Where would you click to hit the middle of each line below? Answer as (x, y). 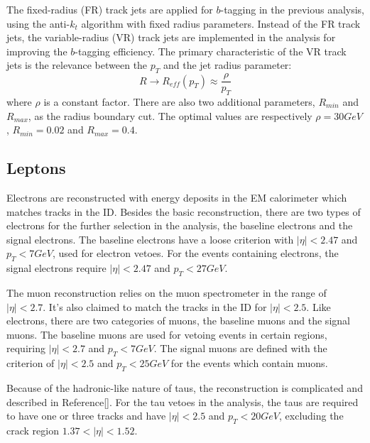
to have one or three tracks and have (86, 416)
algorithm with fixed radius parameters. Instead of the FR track (221, 23)
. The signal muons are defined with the (240, 348)
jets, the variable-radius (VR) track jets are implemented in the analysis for (171, 37)
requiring (26, 348)
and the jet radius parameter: (227, 65)
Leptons (36, 168)
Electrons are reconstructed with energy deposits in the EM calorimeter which (177, 198)
